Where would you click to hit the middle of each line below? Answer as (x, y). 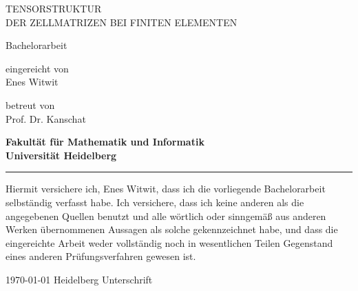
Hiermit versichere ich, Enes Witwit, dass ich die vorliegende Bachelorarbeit (166, 189)
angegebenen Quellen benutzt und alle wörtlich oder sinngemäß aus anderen (166, 215)
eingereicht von (37, 68)
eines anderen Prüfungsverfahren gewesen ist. (101, 256)
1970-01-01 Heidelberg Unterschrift (79, 279)
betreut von (30, 104)
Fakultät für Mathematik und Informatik (105, 142)
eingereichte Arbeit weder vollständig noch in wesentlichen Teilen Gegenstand (169, 242)
